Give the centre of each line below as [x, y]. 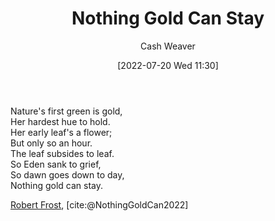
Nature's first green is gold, [66, 111]
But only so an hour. [51, 143]
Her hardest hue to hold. [60, 121]
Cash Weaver [168, 46]
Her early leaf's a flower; [61, 132]
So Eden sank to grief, [56, 164]
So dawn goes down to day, [67, 174]
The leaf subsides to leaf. [62, 153]
